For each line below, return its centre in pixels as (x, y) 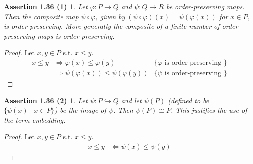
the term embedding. (35, 119)
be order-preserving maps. (205, 6)
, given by (110, 16)
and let (131, 100)
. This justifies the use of (209, 110)
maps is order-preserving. (76, 36)
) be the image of (80, 110)
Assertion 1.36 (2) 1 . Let (46, 100)
